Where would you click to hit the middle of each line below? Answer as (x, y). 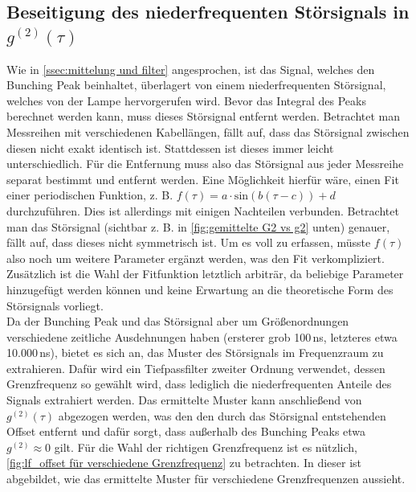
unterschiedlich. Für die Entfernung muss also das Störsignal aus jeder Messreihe (205, 164)
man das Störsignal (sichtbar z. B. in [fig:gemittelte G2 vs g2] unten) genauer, (198, 226)
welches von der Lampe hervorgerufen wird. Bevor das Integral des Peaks (186, 100)
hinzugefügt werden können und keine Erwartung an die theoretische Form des (200, 289)
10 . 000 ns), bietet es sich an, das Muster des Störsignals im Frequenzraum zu (195, 353)
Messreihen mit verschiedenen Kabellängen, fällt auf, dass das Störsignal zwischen (208, 131)
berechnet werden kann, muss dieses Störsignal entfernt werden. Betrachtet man (203, 116)
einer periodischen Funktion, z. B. (90, 195)
